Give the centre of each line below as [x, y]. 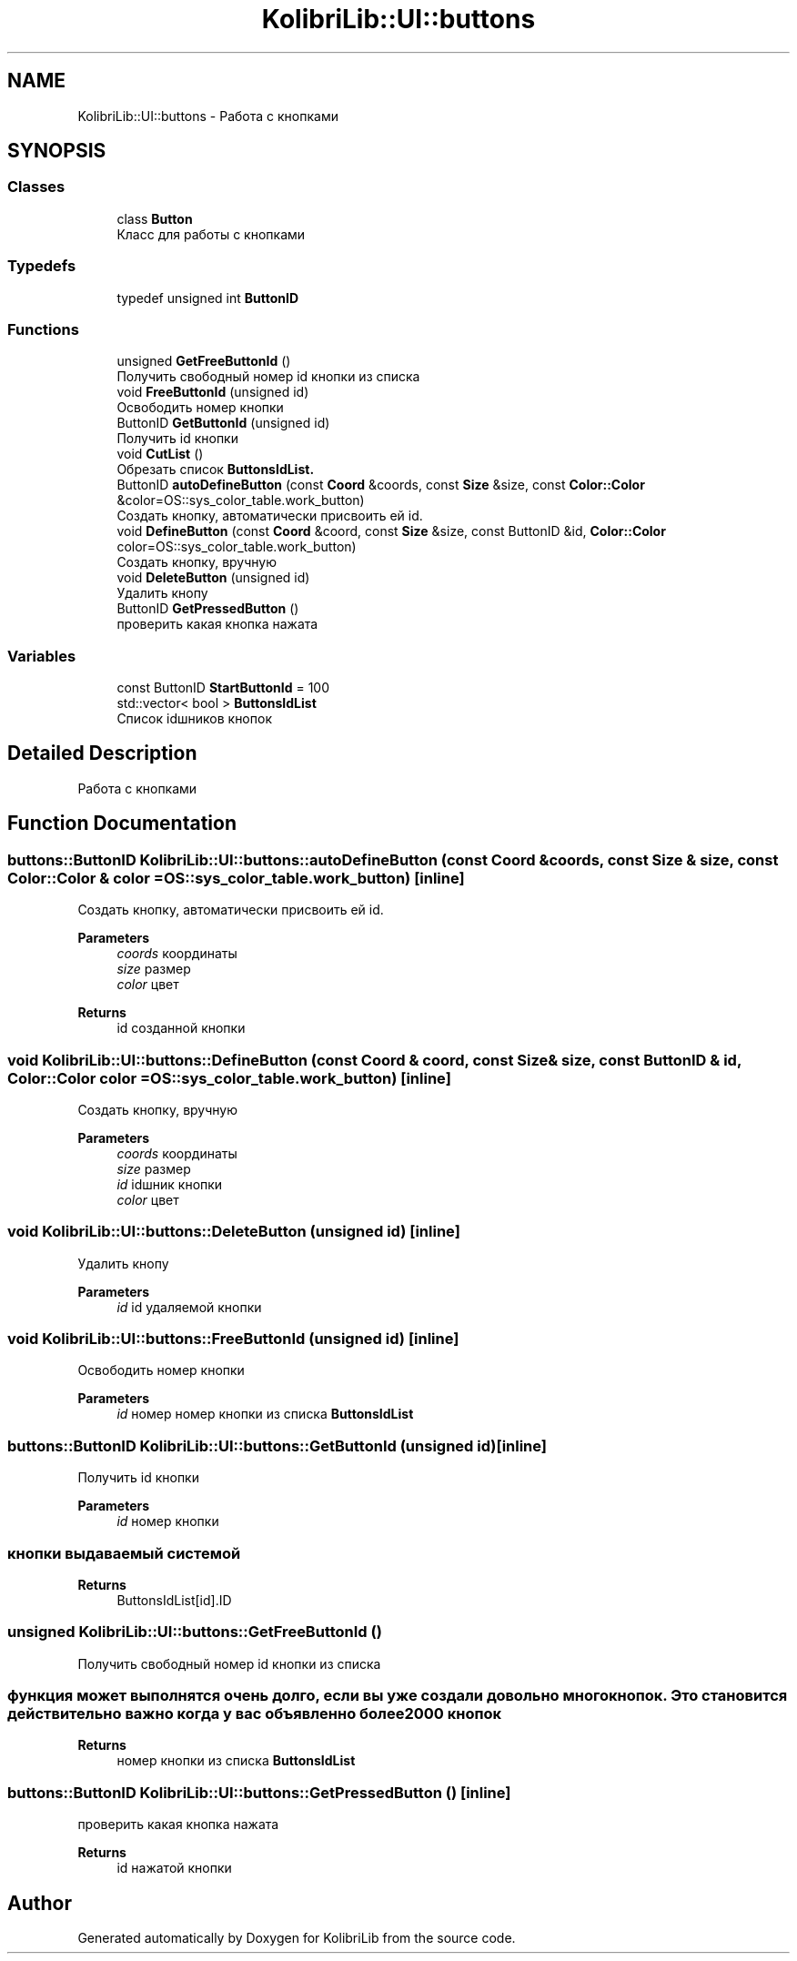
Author [40, 1903]
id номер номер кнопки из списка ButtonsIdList [265, 1414]
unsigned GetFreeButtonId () [204, 361]
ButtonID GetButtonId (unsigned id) [223, 423]
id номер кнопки [168, 1521]
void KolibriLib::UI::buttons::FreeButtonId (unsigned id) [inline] [233, 1339]
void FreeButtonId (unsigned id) [213, 392]
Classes [36, 187]
